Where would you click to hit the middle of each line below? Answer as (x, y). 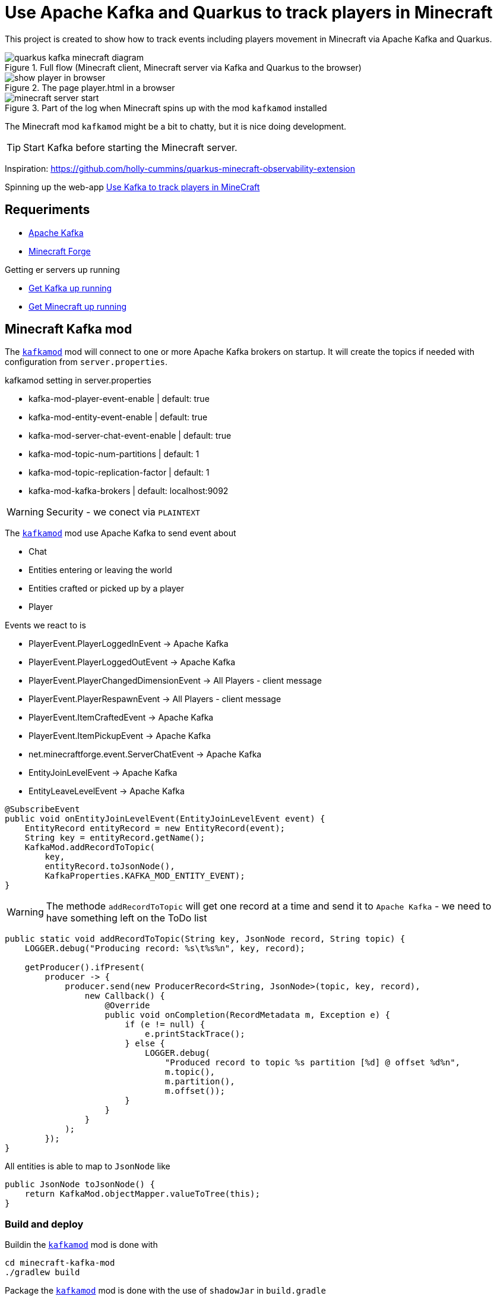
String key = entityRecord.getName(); (115, 838)
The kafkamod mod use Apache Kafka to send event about (121, 533)
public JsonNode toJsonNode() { (80, 1185)
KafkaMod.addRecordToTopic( (90, 847)
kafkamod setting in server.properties (78, 380)
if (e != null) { (165, 1025)
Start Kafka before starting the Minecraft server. (130, 147)
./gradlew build (42, 1273)
